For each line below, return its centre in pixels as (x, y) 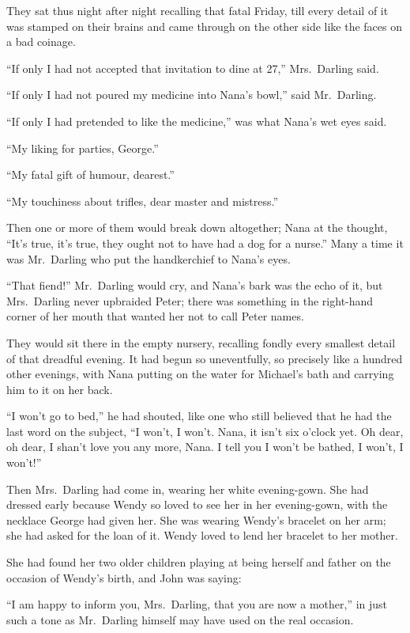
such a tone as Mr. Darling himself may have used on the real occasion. (180, 619)
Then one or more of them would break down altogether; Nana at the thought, (197, 227)
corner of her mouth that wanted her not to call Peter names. (155, 316)
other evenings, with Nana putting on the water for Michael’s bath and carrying (200, 374)
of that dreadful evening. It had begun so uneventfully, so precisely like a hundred (205, 358)
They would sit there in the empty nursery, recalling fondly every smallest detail (201, 342)
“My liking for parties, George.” (83, 148)
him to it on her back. (60, 389)
